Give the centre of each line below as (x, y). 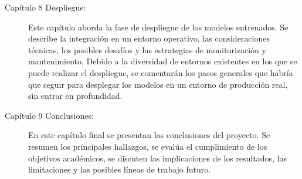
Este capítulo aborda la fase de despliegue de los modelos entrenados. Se (158, 27)
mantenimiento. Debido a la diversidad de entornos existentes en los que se (163, 61)
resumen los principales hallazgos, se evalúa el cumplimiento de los (148, 146)
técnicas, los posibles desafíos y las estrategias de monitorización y (147, 49)
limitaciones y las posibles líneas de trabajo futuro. (120, 169)
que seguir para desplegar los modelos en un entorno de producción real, (158, 84)
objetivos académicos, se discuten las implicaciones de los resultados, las (157, 158)
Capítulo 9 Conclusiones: (49, 115)
